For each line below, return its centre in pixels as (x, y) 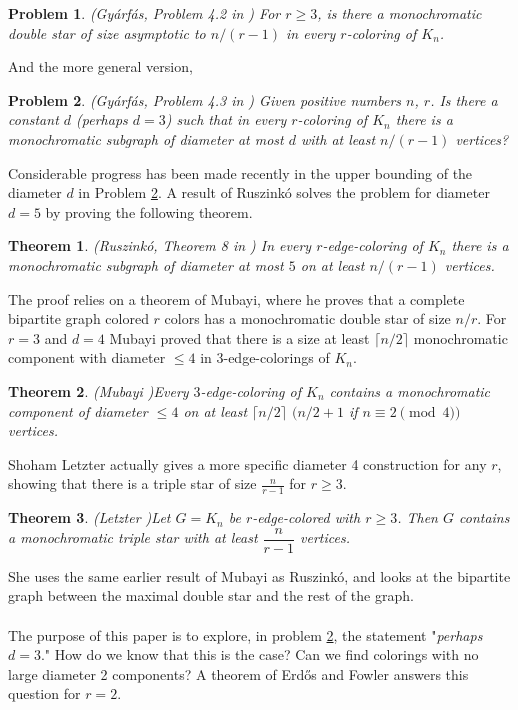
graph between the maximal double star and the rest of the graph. (211, 595)
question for (44, 693)
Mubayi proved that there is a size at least (239, 337)
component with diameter (87, 357)
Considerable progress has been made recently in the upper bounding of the (240, 172)
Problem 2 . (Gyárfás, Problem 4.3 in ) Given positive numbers (205, 99)
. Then (417, 517)
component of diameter (78, 410)
